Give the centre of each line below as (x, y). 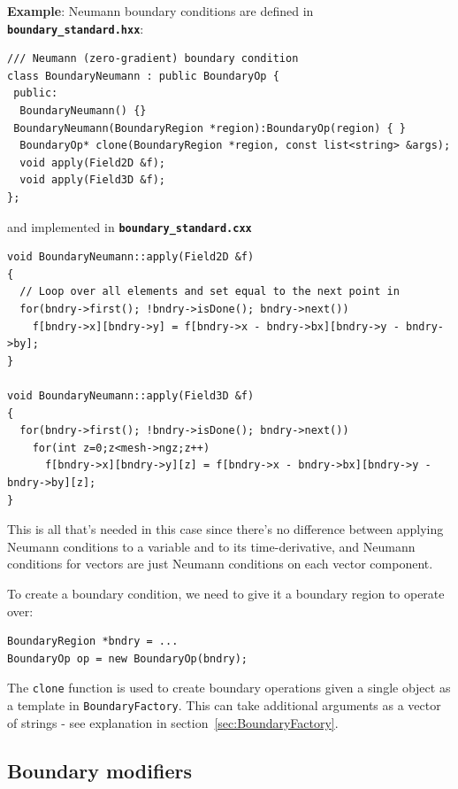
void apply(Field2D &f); (92, 162)
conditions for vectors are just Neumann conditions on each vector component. (220, 564)
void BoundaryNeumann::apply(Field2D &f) (131, 257)
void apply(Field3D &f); (92, 180)
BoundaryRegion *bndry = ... (93, 642)
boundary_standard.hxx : (76, 28)
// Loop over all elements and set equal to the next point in (210, 292)
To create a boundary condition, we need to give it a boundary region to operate (226, 593)
